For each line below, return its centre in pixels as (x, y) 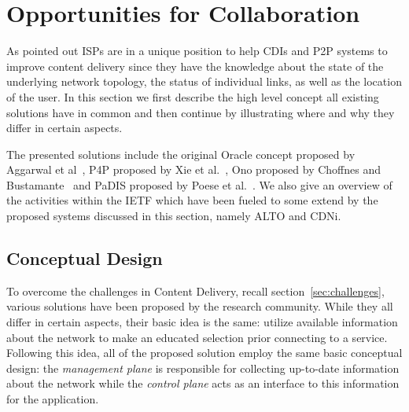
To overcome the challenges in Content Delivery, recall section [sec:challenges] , (195, 291)
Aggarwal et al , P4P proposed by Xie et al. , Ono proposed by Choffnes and (193, 169)
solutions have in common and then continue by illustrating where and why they (201, 112)
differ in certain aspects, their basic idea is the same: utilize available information (202, 322)
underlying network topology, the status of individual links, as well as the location (204, 81)
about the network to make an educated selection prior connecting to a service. (197, 337)
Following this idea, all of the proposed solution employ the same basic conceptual (204, 353)
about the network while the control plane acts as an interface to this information (203, 383)
